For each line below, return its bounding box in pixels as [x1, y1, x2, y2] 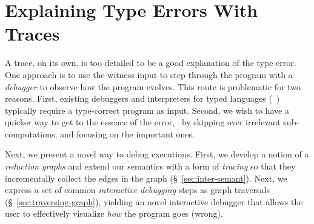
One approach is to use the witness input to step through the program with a [5, 68, 293, 81]
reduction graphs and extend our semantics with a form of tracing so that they [5, 160, 296, 173]
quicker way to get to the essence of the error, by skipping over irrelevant [5, 116, 281, 128]
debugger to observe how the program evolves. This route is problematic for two [5, 80, 301, 93]
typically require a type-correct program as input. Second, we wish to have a [5, 104, 289, 116]
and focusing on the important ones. [60, 127, 195, 140]
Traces [5, 21, 60, 46]
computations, [5, 127, 58, 140]
